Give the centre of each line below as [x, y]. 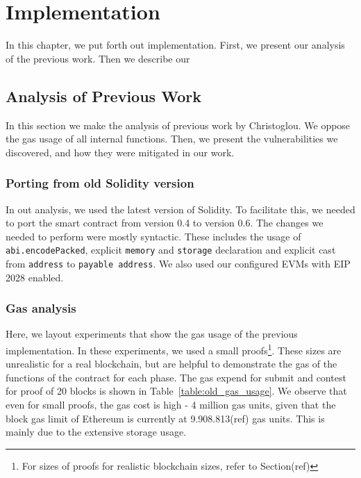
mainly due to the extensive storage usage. [96, 432]
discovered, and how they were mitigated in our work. [120, 152]
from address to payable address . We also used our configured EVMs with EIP [178, 263]
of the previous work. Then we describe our [98, 58]
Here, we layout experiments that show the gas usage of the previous [152, 334]
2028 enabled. [35, 277]
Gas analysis [41, 308]
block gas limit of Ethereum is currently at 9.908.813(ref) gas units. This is [165, 418]
